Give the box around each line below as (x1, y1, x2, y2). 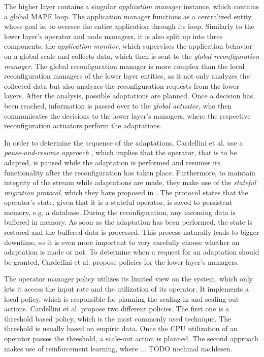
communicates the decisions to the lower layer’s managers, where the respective (4, 110, 251, 121)
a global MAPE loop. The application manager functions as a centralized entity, (4, 11, 253, 21)
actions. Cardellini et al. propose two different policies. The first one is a (4, 303, 229, 314)
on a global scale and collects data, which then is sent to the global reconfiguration (4, 50, 259, 61)
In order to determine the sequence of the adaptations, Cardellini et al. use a (4, 137, 243, 148)
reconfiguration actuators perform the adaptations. (4, 120, 162, 131)
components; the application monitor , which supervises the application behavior (4, 41, 252, 51)
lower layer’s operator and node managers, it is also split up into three (4, 30, 223, 41)
